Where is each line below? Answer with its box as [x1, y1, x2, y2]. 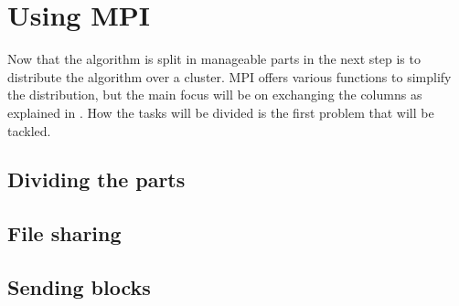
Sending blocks [7, 273, 151, 301]
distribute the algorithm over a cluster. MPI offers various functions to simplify [7, 67, 452, 86]
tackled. [7, 121, 51, 140]
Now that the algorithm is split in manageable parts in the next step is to [7, 49, 421, 69]
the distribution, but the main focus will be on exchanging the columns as [7, 85, 422, 104]
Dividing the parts [7, 165, 186, 194]
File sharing [7, 219, 122, 248]
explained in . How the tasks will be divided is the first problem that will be [7, 102, 434, 121]
